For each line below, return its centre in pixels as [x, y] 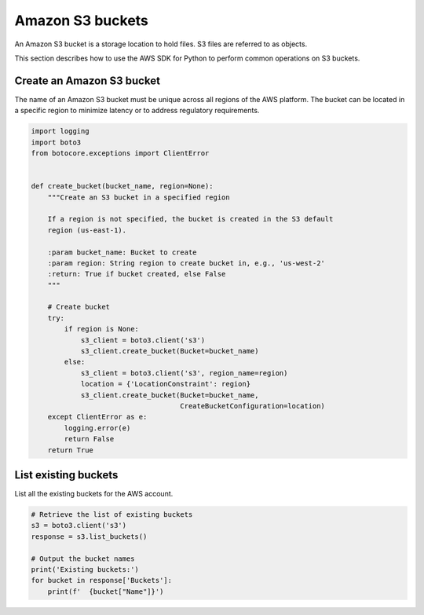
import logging [60, 131]
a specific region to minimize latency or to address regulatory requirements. [137, 111]
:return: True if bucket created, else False [137, 274]
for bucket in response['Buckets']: [102, 580]
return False [89, 439]
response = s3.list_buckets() [89, 536]
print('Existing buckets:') [85, 569]
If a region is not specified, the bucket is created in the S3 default [190, 219]
